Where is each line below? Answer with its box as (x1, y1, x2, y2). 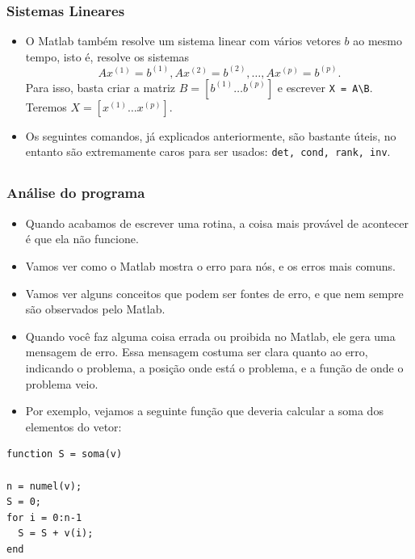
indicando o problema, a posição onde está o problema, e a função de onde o (25, 359, 404, 376)
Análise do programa (6, 183, 145, 203)
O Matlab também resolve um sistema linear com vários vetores (25, 32, 341, 49)
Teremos (25, 98, 67, 115)
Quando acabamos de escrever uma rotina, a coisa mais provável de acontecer (25, 214, 409, 231)
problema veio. (25, 375, 99, 392)
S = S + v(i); (18, 527, 94, 540)
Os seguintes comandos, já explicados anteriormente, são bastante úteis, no (25, 127, 396, 144)
